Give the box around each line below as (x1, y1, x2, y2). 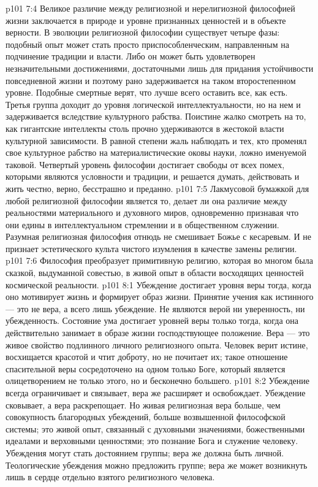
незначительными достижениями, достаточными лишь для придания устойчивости (6, 61, 314, 74)
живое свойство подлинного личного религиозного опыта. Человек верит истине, (6, 338, 308, 351)
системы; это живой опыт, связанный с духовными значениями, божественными (6, 422, 305, 435)
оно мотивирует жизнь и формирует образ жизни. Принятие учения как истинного (6, 290, 314, 303)
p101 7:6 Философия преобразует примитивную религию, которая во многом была (6, 254, 314, 267)
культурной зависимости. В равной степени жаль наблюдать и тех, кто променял (6, 134, 307, 147)
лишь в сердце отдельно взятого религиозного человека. (6, 470, 215, 483)
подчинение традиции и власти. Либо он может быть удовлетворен (6, 50, 256, 63)
